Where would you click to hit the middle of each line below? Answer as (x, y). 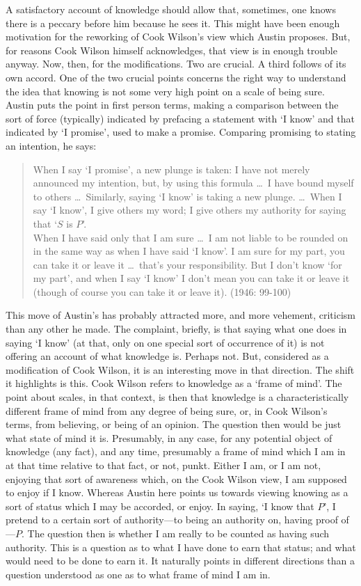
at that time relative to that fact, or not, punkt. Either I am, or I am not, (163, 465)
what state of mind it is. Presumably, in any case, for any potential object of (169, 437)
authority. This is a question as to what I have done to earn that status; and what (181, 547)
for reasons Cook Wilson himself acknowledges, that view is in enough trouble (171, 50)
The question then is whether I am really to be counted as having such (178, 533)
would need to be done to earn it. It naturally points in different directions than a (180, 561)
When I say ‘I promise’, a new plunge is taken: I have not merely (171, 169)
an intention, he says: (51, 145)
